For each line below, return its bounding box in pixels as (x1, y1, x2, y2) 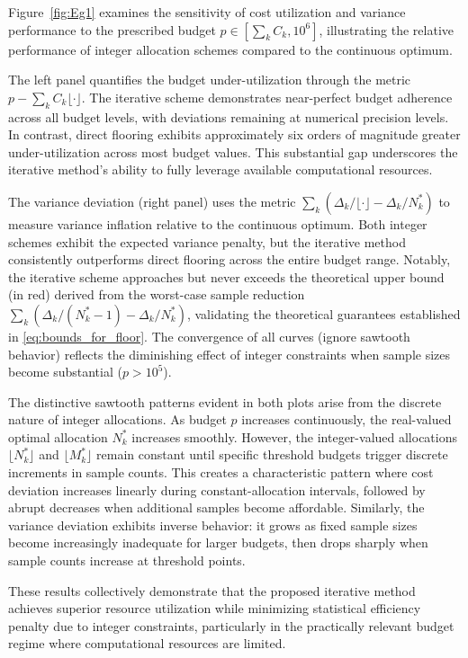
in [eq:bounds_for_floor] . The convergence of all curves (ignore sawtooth (8, 326, 410, 345)
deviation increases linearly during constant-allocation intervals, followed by (8, 480, 426, 499)
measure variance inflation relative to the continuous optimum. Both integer (8, 214, 427, 233)
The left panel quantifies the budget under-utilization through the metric (8, 70, 411, 89)
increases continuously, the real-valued (241, 410, 452, 429)
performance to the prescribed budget (8, 20, 216, 39)
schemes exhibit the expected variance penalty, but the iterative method (8, 232, 406, 251)
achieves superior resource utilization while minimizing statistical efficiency (8, 599, 421, 618)
